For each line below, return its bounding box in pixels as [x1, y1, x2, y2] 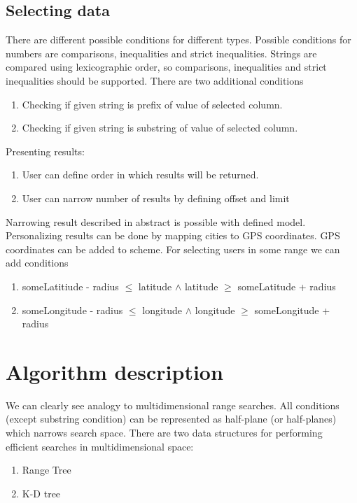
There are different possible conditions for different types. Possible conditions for [6, 32, 351, 47]
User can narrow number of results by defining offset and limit [22, 190, 290, 205]
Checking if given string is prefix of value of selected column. [22, 97, 283, 111]
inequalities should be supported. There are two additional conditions [6, 73, 304, 87]
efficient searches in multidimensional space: [6, 439, 194, 453]
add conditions [6, 255, 69, 270]
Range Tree [22, 462, 71, 477]
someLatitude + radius [237, 278, 336, 293]
